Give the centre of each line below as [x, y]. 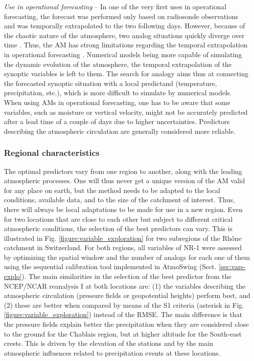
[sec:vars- [232, 266]
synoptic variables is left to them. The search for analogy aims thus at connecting [126, 74]
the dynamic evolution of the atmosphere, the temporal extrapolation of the [118, 64]
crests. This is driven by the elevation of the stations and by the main [109, 343]
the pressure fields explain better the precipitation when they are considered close [127, 324]
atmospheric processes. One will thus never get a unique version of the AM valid [125, 180]
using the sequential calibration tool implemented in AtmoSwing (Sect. [110, 266]
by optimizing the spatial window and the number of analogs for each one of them [127, 257]
